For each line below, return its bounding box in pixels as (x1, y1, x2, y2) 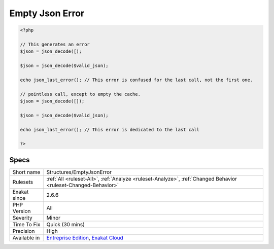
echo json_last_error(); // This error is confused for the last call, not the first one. (20, 77, 253, 83)
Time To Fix (12, 221, 41, 228)
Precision (12, 227, 35, 234)
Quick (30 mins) (46, 221, 85, 228)
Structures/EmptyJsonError (46, 168, 112, 175)
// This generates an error (20, 41, 90, 47)
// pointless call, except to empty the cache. (20, 91, 141, 97)
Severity (12, 214, 32, 221)
